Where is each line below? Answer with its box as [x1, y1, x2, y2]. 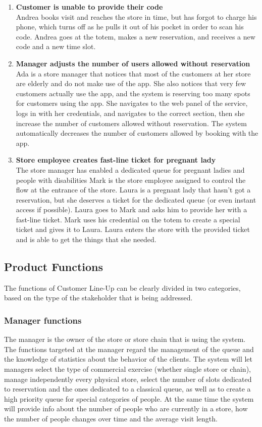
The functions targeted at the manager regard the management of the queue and [4, 343, 254, 354]
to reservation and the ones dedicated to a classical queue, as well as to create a [4, 383, 251, 394]
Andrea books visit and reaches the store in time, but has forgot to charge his [16, 11, 257, 22]
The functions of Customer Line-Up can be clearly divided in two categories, [4, 282, 241, 293]
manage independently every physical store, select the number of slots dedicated [4, 373, 252, 384]
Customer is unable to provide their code [16, 2, 163, 12]
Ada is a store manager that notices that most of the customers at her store [16, 68, 251, 79]
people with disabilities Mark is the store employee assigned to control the [16, 174, 246, 185]
